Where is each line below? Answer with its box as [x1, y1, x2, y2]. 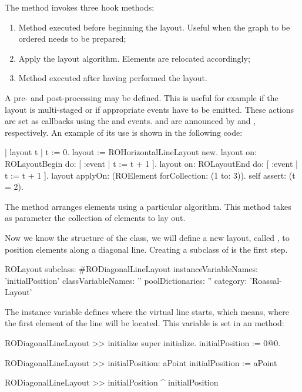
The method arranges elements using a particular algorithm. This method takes [5, 200, 291, 212]
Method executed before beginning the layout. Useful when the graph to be [18, 21, 290, 33]
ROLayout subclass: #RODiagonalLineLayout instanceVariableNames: [5, 263, 258, 275]
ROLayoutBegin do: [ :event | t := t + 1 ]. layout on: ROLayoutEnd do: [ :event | [5, 157, 298, 169]
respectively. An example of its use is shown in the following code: [5, 126, 243, 138]
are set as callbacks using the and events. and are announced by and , [5, 115, 256, 127]
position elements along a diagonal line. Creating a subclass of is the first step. [5, 243, 288, 255]
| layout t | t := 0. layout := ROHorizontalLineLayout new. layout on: [5, 146, 257, 158]
